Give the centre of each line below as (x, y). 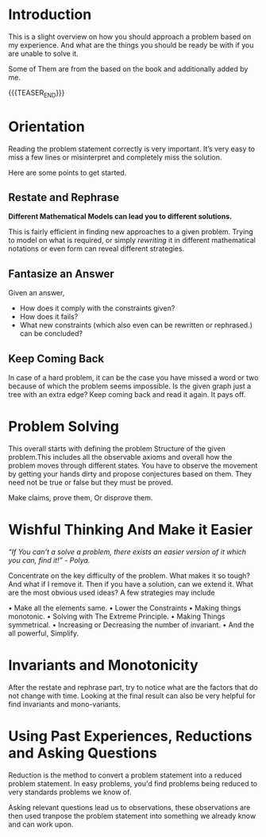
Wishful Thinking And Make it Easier (131, 530)
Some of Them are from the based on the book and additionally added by (128, 68)
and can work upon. (41, 824)
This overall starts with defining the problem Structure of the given (117, 449)
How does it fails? (49, 317)
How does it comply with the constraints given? (97, 308)
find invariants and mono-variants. (65, 704)
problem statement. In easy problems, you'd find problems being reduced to (133, 783)
